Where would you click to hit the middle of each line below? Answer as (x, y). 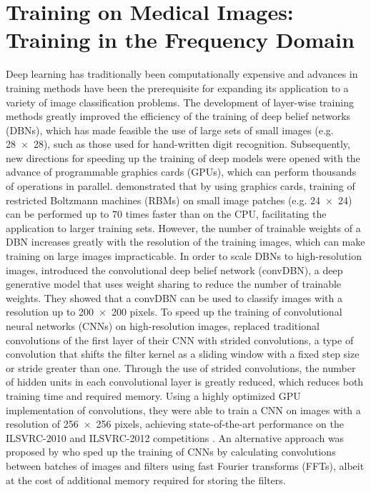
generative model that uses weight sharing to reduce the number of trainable (174, 284)
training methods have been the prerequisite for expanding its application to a (177, 87)
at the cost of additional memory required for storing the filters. (146, 480)
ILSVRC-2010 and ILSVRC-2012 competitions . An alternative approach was (175, 437)
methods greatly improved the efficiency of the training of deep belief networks (178, 116)
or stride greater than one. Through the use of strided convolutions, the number (181, 367)
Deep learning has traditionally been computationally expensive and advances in (182, 74)
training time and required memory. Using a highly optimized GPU (153, 395)
